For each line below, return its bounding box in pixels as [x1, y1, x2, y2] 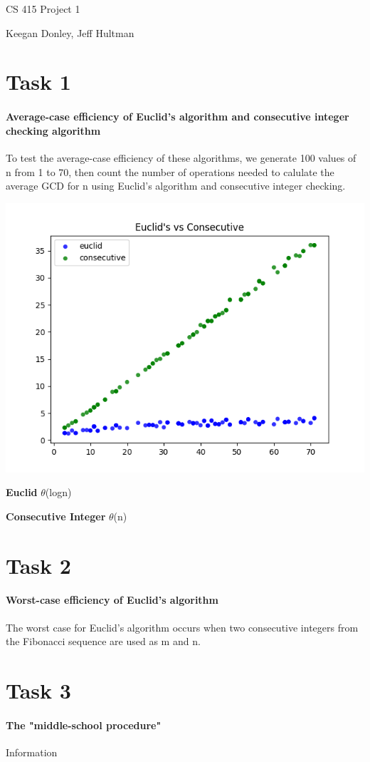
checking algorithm [6, 123, 101, 138]
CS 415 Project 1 [6, 1, 80, 16]
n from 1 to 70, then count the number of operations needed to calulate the [6, 164, 334, 179]
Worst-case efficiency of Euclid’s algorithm [6, 592, 218, 607]
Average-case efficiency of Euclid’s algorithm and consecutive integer [6, 109, 349, 124]
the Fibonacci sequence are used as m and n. [6, 634, 201, 649]
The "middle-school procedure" [6, 717, 162, 732]
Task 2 [6, 550, 71, 580]
